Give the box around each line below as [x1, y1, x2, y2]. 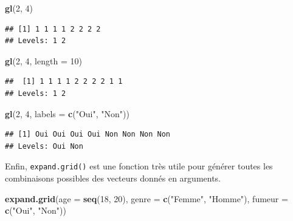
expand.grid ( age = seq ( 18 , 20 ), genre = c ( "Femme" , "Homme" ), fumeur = [5, 192, 288, 205]
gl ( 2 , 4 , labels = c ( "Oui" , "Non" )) [5, 107, 129, 120]
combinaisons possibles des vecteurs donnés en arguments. [5, 172, 221, 184]
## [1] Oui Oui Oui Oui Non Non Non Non [5, 130, 171, 139]
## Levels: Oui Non [5, 141, 83, 151]
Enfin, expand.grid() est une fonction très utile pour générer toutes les [5, 160, 273, 172]
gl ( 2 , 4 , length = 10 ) [5, 54, 82, 67]
